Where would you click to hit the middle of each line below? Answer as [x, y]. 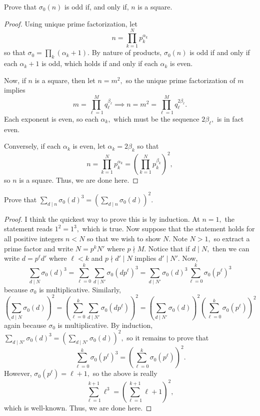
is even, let [89, 146]
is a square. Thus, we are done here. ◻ [79, 179]
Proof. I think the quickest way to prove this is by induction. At [102, 219]
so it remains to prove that [168, 337]
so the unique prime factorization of [180, 80]
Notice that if [169, 248]
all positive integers [34, 238]
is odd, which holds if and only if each [100, 63]
